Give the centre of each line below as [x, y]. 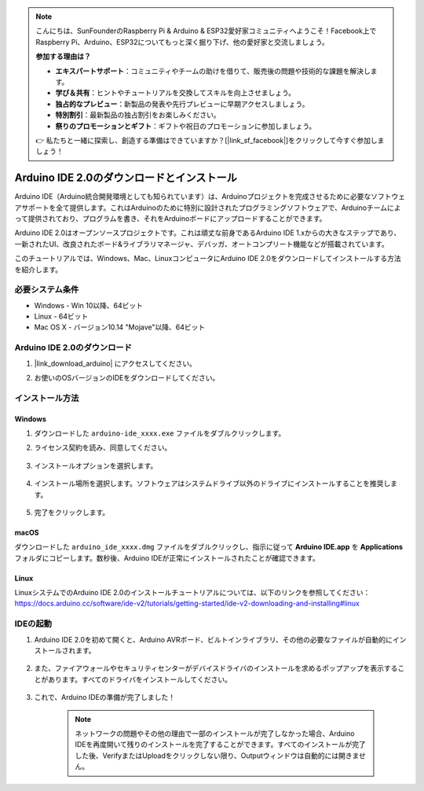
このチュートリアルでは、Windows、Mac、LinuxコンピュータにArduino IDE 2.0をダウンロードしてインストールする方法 [208, 259]
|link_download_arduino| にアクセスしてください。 [115, 363]
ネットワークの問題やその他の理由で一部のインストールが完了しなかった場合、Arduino [215, 733]
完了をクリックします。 [72, 512]
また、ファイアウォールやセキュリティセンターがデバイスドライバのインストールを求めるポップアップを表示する [216, 668]
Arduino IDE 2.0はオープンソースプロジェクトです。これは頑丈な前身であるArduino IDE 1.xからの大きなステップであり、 [208, 233]
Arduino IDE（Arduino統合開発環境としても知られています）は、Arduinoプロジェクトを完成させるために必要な [193, 197]
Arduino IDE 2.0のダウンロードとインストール [126, 178]
